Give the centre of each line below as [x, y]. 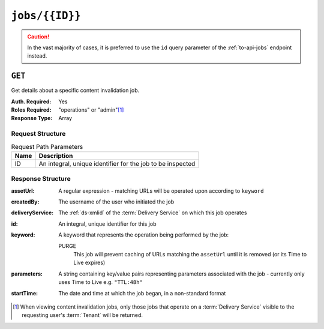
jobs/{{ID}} [46, 16]
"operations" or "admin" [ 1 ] [91, 110]
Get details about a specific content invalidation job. [75, 91]
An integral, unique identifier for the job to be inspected [117, 163]
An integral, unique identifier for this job [107, 224]
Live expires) [89, 263]
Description [56, 155]
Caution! [38, 37]
